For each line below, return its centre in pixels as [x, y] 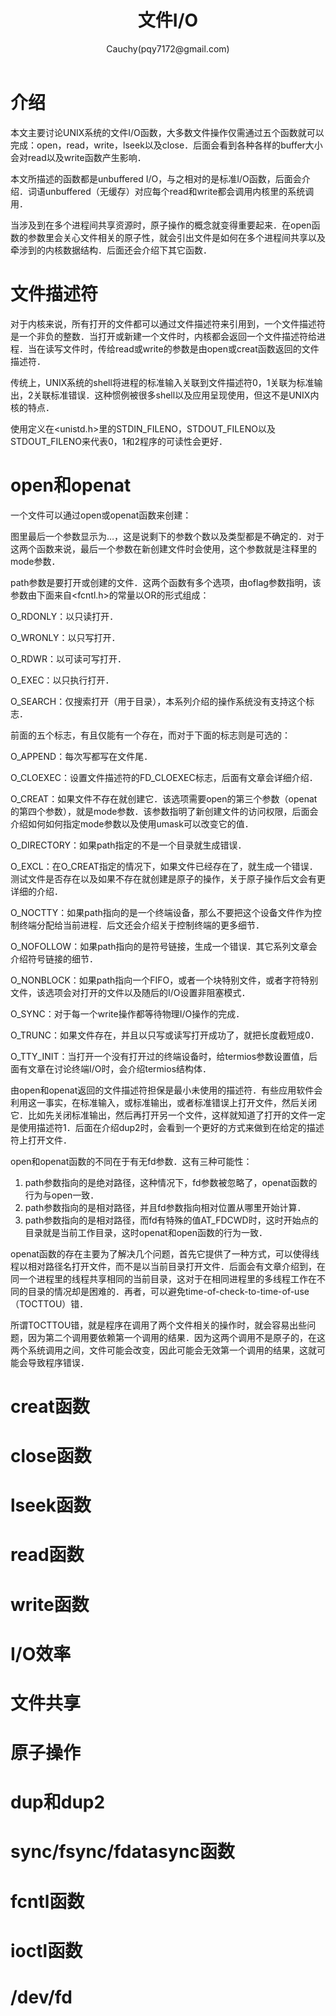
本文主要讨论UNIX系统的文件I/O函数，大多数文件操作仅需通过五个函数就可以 [167, 132]
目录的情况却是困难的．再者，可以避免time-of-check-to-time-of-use [168, 1291]
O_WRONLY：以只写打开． [65, 637]
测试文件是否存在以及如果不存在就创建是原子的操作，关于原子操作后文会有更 [168, 878]
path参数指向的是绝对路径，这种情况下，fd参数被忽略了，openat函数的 [171, 1182]
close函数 [51, 1455]
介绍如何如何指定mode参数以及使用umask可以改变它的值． [132, 823]
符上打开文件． [41, 1140]
